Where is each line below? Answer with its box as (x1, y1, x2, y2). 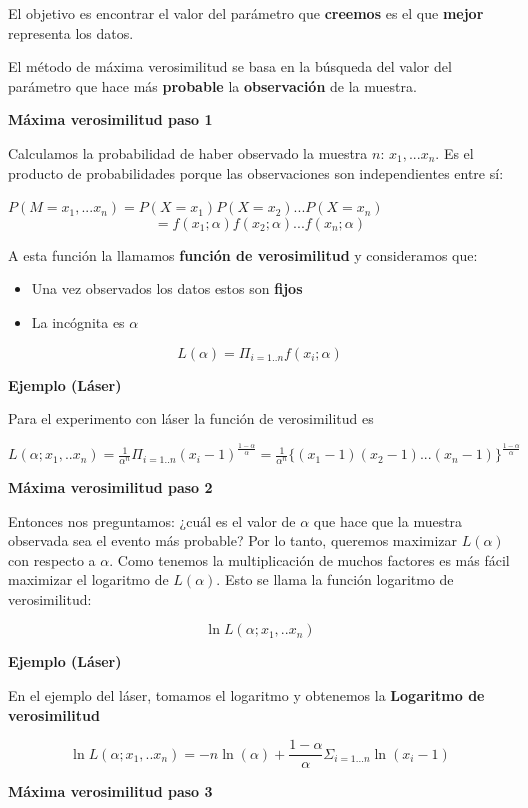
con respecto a (8, 549, 96, 570)
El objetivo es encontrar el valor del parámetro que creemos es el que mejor (8, 3, 484, 23)
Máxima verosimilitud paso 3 (8, 781, 213, 802)
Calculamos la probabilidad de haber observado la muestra (8, 142, 368, 163)
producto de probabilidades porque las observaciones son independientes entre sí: (8, 162, 504, 183)
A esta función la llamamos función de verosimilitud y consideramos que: (8, 244, 478, 265)
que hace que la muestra (313, 510, 463, 531)
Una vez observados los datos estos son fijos (31, 278, 303, 299)
